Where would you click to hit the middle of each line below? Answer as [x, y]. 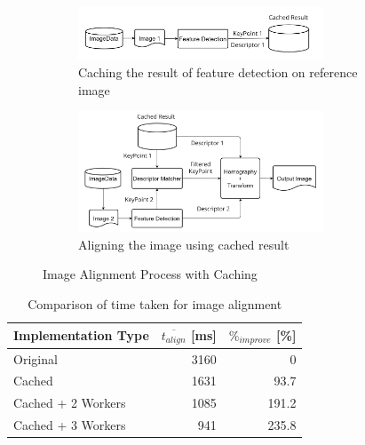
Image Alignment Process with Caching [150, 274]
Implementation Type [81, 335]
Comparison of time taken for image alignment [155, 303]
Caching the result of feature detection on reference [218, 72]
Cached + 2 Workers [70, 403]
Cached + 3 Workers [70, 425]
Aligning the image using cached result [184, 244]
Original [36, 358]
